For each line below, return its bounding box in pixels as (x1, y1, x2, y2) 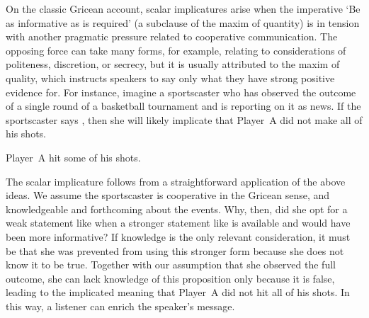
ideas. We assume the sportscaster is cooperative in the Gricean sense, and (6, 188, 330, 203)
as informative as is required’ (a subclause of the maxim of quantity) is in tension (6, 15, 360, 30)
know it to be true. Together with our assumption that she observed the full (6, 257, 336, 272)
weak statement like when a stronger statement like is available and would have (6, 215, 351, 230)
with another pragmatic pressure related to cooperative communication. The (6, 29, 338, 44)
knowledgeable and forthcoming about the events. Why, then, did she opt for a (6, 201, 348, 216)
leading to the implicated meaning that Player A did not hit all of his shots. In (6, 285, 350, 300)
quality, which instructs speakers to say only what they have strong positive (6, 70, 335, 85)
